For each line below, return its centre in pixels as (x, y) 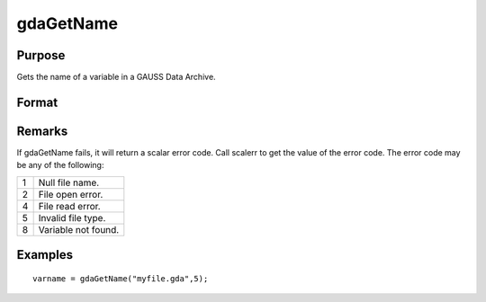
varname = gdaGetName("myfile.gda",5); (121, 278)
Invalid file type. (72, 218)
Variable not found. (79, 229)
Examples (45, 255)
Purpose (41, 55)
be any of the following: (60, 165)
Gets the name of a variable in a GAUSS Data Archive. (116, 77)
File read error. (69, 206)
